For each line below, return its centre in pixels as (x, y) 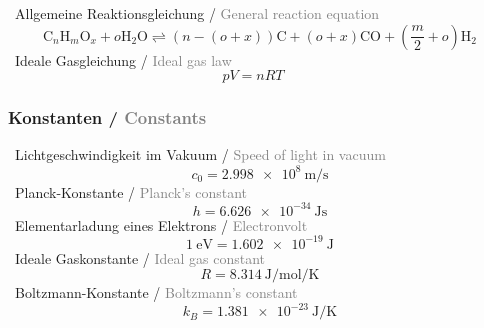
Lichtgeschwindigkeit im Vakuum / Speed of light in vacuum (200, 154)
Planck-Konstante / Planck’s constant (131, 191)
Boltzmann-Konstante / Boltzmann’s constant (156, 292)
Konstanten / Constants (107, 117)
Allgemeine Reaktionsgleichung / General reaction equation (197, 13)
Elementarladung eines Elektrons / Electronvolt (161, 224)
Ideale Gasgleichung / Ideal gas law (123, 59)
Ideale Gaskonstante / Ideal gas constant (140, 257)
